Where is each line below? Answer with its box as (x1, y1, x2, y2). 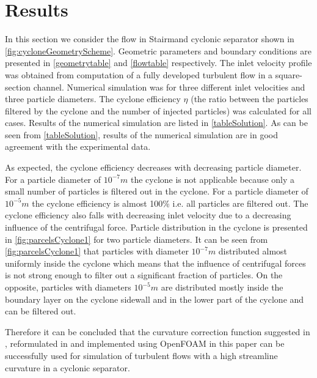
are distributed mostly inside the (161, 281, 283, 293)
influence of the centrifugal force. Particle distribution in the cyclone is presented (5, 221, 308, 234)
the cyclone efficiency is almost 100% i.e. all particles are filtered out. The (32, 196, 308, 209)
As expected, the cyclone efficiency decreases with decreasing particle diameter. (5, 161, 302, 174)
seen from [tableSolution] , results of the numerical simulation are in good (5, 128, 278, 141)
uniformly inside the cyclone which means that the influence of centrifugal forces (5, 256, 306, 269)
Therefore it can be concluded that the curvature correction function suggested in (5, 325, 310, 338)
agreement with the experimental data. (5, 140, 151, 153)
